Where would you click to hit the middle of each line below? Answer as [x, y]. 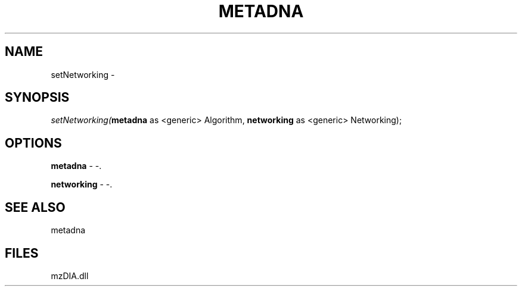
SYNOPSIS [37, 98]
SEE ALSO [35, 207]
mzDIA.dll [70, 276]
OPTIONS [33, 143]
